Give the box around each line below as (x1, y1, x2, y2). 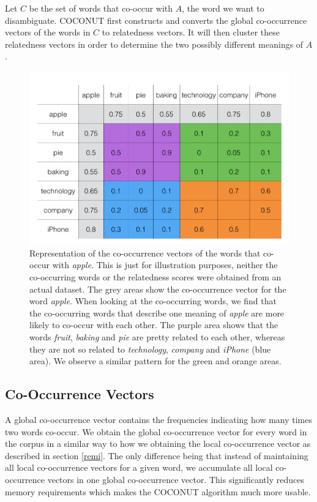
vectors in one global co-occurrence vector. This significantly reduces (47, 473, 304, 485)
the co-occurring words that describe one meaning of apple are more (29, 306, 285, 319)
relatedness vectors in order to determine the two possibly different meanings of (5, 37, 304, 50)
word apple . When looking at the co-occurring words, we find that (29, 294, 277, 307)
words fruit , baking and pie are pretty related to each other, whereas (29, 330, 285, 343)
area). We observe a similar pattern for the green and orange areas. (29, 354, 282, 367)
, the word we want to (182, 2, 264, 14)
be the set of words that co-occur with (29, 2, 173, 14)
